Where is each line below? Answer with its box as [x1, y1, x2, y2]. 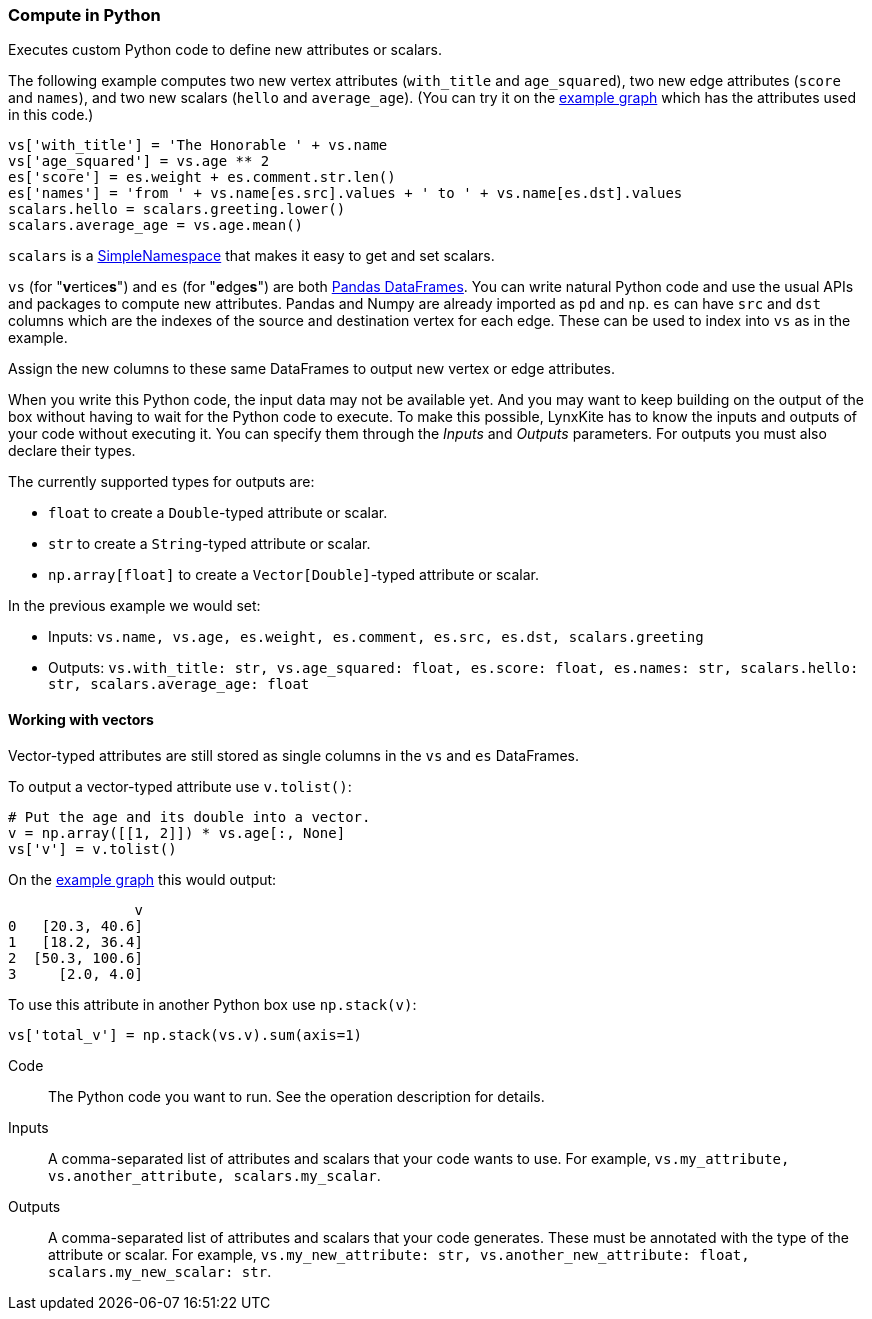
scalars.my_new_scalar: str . [48, 1262, 272, 1280]
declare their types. [8, 442, 136, 460]
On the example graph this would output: [8, 870, 277, 888]
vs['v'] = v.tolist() [8, 840, 177, 857]
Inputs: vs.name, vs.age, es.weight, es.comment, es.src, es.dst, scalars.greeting [48, 628, 704, 646]
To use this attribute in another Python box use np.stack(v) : [8, 995, 417, 1013]
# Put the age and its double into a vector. [8, 808, 371, 825]
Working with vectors [8, 710, 154, 728]
